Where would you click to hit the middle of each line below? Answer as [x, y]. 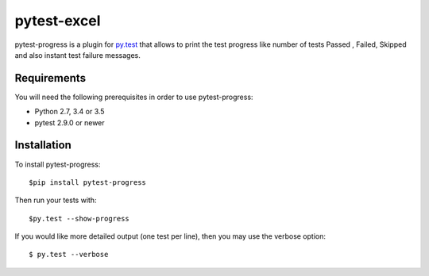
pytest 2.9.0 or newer [70, 122]
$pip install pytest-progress [88, 182]
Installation [43, 146]
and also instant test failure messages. [77, 55]
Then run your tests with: [56, 200]
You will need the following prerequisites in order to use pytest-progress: [134, 97]
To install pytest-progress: [58, 164]
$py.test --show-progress [79, 218]
